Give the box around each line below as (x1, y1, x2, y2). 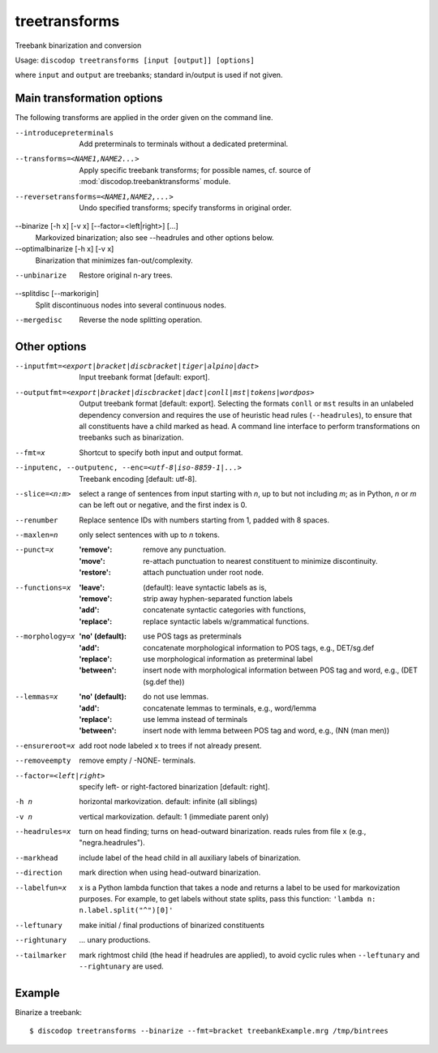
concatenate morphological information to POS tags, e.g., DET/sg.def (143, 643, 375, 652)
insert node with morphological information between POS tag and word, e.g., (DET (143, 665, 418, 675)
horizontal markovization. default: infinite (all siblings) (79, 797, 258, 806)
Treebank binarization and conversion (15, 41, 142, 50)
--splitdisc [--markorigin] (15, 289, 99, 299)
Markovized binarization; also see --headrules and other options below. (35, 232, 275, 243)
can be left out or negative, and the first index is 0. (79, 500, 247, 510)
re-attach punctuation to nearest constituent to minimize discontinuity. (143, 556, 378, 565)
